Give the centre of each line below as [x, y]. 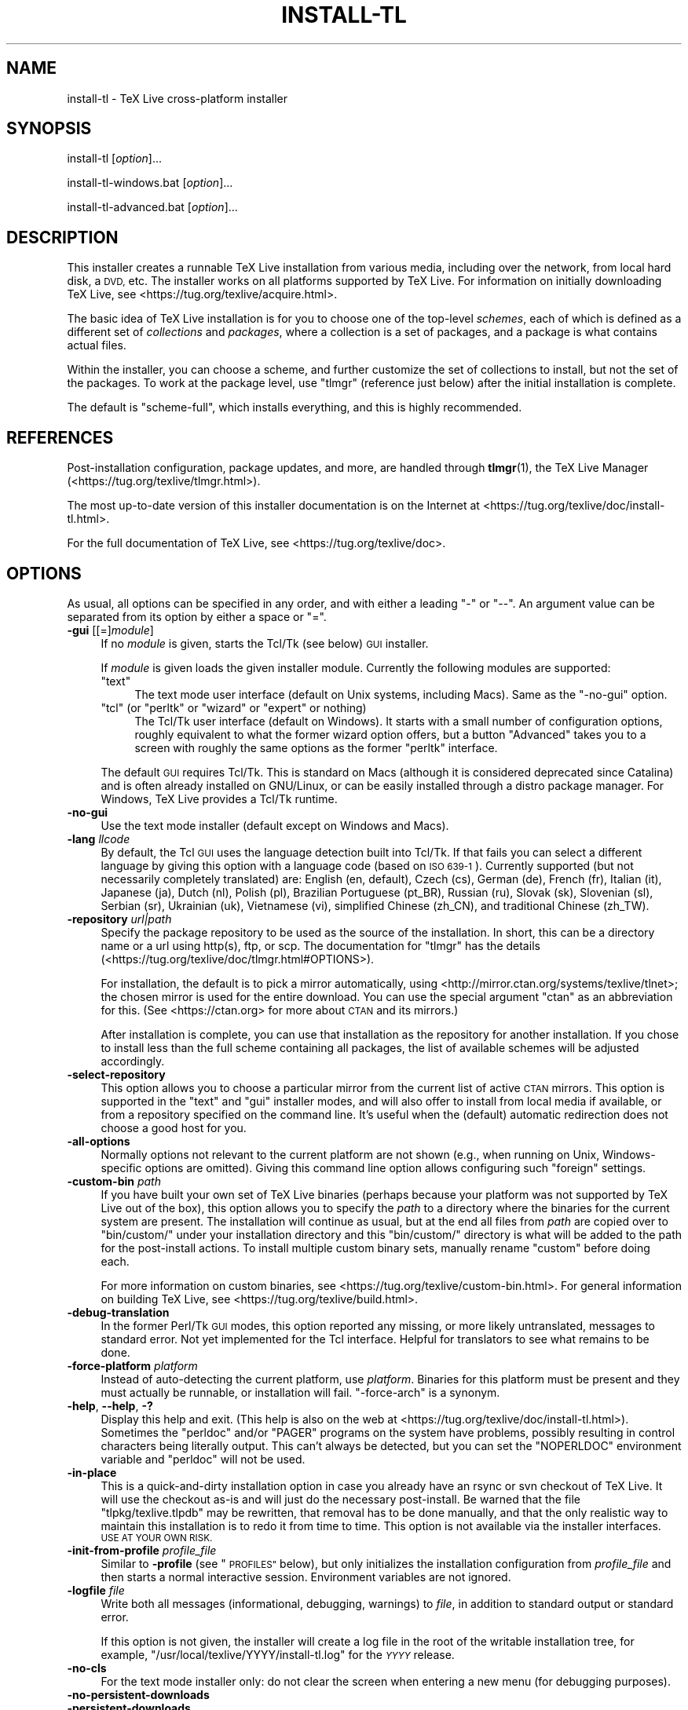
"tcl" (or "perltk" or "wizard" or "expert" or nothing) [234, 707]
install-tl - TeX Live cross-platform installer [177, 98]
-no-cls [87, 1668]
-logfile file [96, 1590]
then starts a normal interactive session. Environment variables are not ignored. [306, 1577]
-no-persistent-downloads [138, 1694]
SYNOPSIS [49, 129]
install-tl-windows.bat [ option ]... [150, 183]
